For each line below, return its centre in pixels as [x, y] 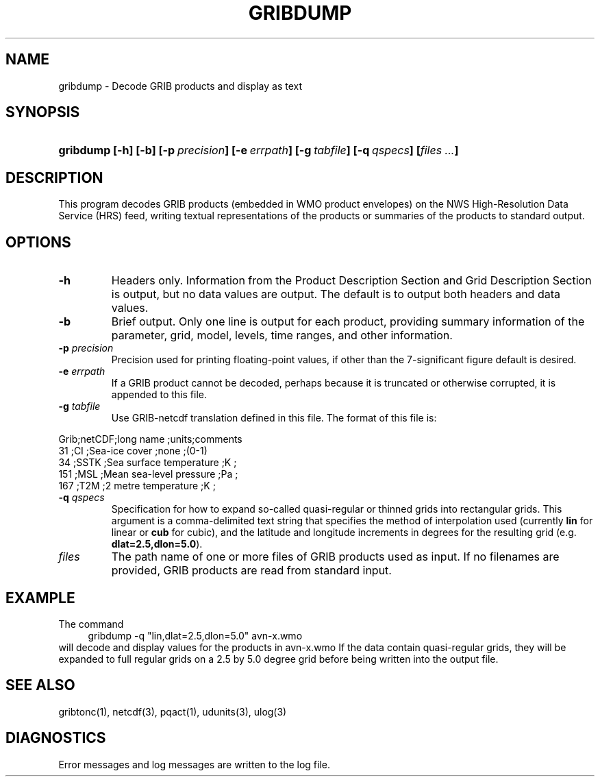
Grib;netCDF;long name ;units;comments [150, 439]
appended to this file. [159, 395]
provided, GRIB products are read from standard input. [251, 571]
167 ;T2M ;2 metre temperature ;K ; [137, 486]
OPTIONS [38, 242]
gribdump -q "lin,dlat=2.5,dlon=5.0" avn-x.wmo [195, 635]
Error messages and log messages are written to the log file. [195, 764]
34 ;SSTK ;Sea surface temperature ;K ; [148, 463]
